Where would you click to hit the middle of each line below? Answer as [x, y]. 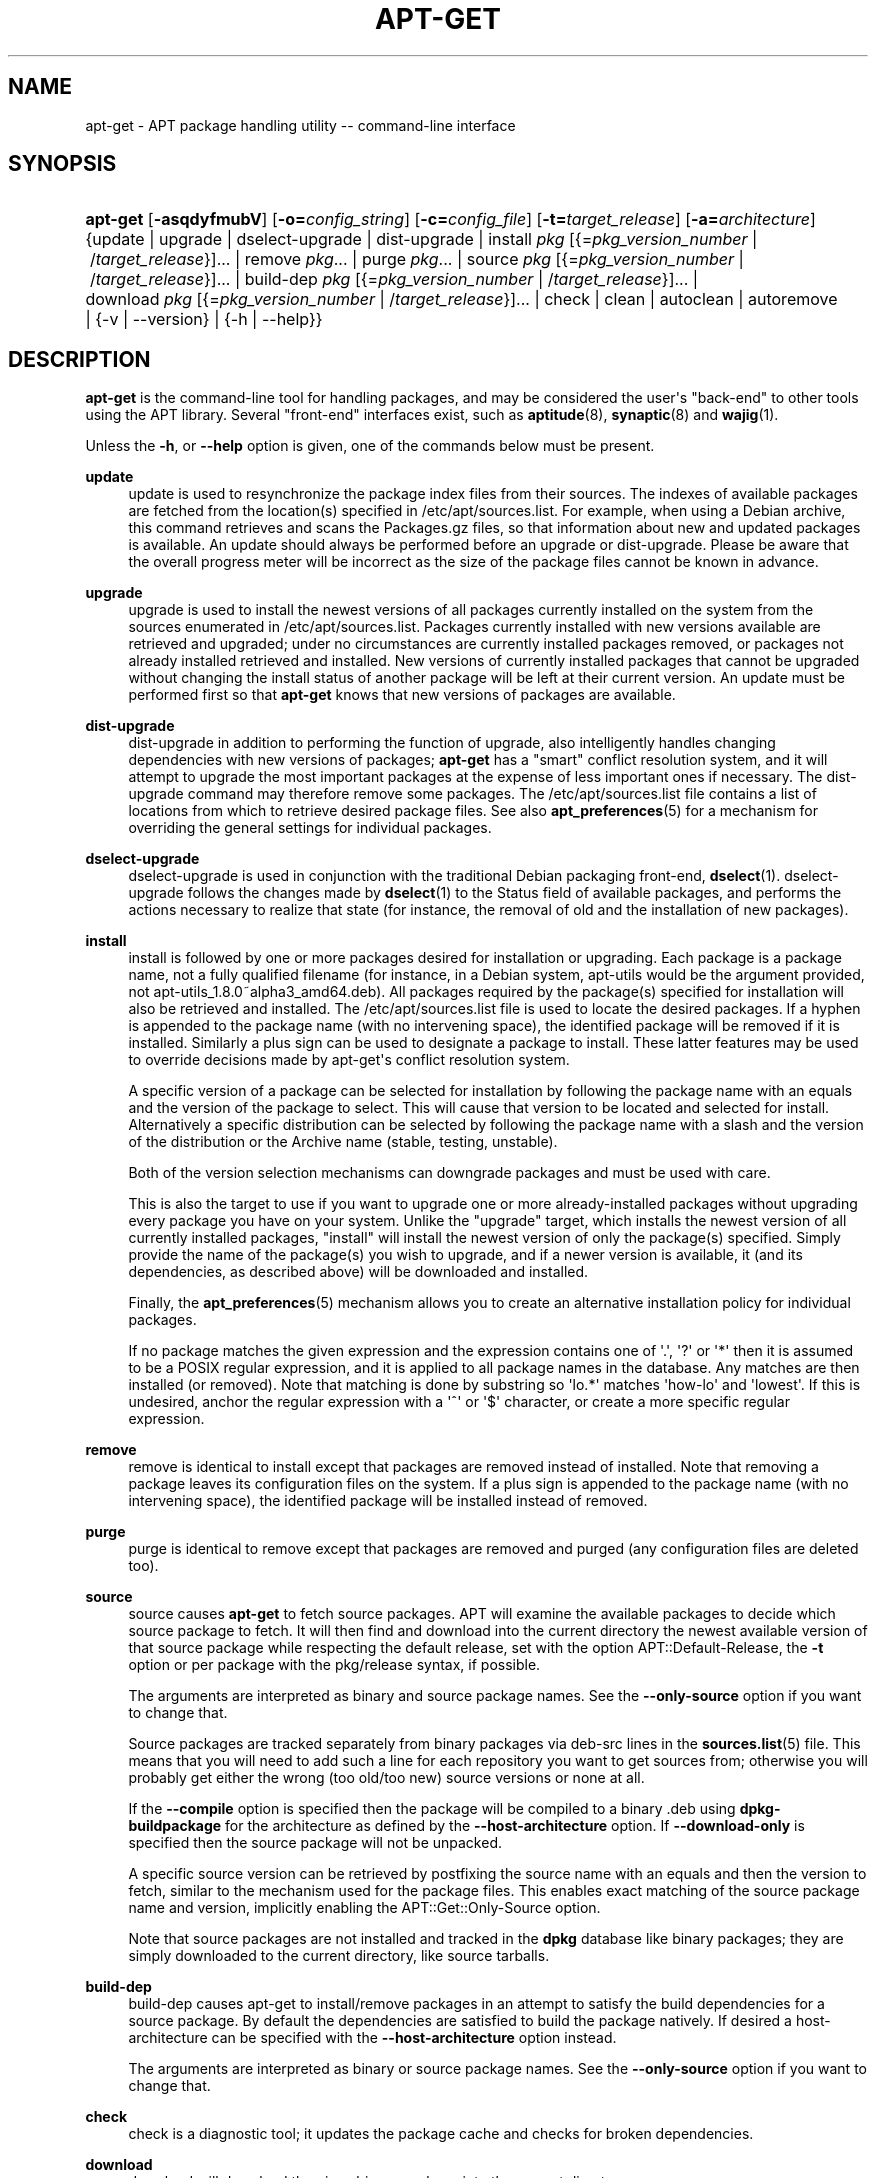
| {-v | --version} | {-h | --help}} [204, 319]
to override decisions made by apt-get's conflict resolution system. [349, 1060]
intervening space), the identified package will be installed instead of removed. [388, 1501]
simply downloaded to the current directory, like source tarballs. [339, 1956]
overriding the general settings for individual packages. [310, 828]
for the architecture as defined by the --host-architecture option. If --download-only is [515, 1826]
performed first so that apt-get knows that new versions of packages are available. [402, 695]
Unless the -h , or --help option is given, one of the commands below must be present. [370, 446]
